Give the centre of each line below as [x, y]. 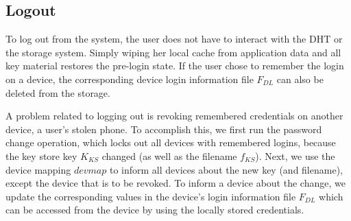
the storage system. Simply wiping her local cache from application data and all [173, 52]
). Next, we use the [295, 155]
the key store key [41, 155]
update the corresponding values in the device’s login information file [151, 196]
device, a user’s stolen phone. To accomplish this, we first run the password [164, 129]
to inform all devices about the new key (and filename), [226, 169]
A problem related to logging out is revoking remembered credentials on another [174, 116]
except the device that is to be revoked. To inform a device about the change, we [175, 183]
